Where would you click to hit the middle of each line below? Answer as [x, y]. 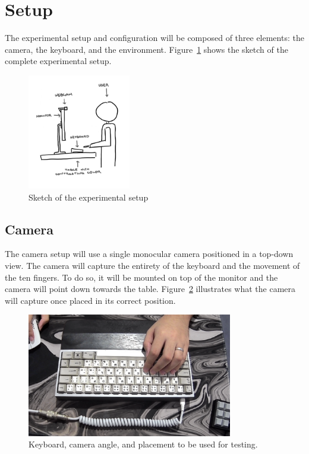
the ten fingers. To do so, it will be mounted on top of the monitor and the [141, 277]
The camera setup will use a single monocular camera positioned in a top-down [149, 254]
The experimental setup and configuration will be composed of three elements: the [154, 38]
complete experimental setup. [58, 61]
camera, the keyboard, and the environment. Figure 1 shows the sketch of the [146, 49]
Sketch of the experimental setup [89, 197]
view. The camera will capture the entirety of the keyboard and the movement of [152, 265]
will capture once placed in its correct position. [90, 300]
